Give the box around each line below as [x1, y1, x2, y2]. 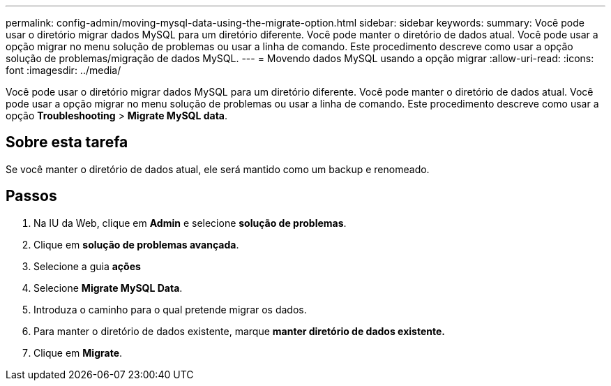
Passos [6, 187, 57, 205]
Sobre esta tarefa [6, 133, 128, 151]
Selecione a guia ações [33, 260, 141, 272]
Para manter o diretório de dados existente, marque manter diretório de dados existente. [33, 325, 445, 337]
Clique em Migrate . [33, 346, 123, 359]
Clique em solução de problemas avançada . [33, 238, 239, 251]
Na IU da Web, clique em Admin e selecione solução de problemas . [33, 216, 347, 229]
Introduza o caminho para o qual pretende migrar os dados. [33, 303, 307, 316]
